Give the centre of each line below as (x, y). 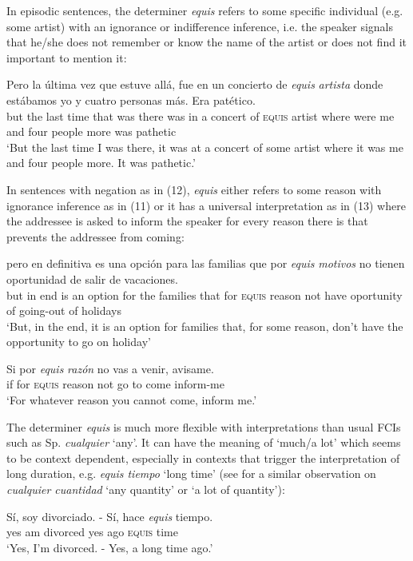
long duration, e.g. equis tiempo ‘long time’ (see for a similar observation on (191, 473)
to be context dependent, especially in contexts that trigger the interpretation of (203, 458)
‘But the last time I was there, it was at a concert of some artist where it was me (205, 147)
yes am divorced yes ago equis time (92, 532)
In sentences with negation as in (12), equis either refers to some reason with (194, 189)
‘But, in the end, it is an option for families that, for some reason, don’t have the (205, 326)
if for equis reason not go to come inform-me (115, 384)
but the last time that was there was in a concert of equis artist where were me (201, 115)
